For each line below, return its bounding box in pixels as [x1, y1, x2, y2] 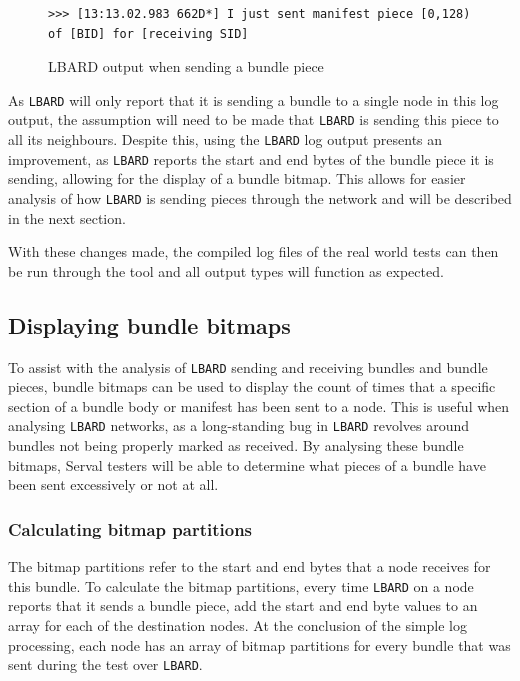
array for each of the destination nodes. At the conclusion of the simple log [8, 614, 467, 635]
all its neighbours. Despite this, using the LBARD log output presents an [8, 129, 443, 150]
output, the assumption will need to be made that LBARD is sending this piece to [8, 109, 499, 130]
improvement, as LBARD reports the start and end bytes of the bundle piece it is [8, 148, 494, 169]
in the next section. [8, 207, 126, 228]
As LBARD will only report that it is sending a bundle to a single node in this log [8, 89, 499, 110]
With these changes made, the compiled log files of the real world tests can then [8, 241, 499, 262]
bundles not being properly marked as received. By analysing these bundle [8, 435, 464, 456]
